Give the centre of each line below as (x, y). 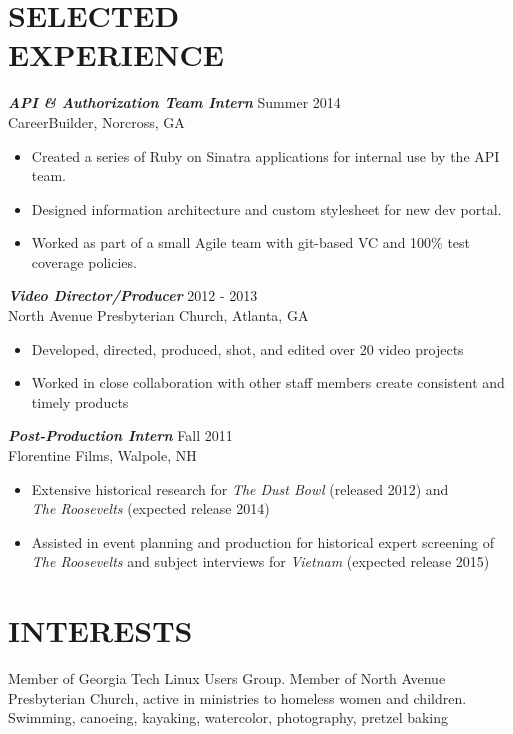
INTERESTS (100, 630)
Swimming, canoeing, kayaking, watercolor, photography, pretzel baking (228, 717)
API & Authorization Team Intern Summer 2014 (174, 102)
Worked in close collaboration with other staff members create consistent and (268, 382)
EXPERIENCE (116, 54)
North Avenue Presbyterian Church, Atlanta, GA (158, 315)
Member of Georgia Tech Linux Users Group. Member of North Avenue (227, 678)
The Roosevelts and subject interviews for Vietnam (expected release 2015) (260, 561)
